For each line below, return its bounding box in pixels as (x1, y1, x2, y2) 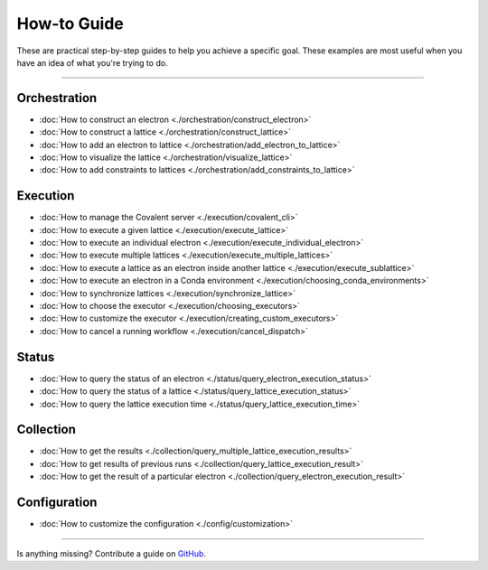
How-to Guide (16, 14, 124, 33)
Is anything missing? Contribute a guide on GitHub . (16, 547, 207, 559)
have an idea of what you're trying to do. (16, 57, 168, 68)
